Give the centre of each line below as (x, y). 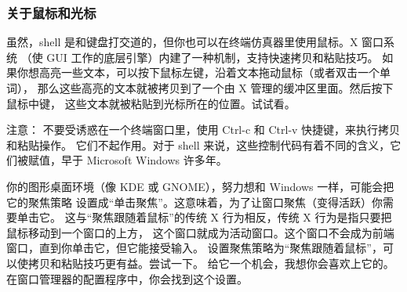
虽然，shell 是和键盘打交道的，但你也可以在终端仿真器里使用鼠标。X (182, 42)
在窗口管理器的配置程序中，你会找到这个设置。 (127, 278)
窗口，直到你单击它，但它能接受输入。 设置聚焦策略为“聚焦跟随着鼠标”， (194, 248)
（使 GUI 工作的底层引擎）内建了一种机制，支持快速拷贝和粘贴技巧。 (200, 57)
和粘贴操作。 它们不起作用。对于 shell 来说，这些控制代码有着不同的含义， (198, 144)
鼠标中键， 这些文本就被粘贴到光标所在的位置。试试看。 (151, 103)
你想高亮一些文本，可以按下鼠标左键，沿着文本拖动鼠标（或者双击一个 (198, 72)
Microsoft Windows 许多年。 (157, 160)
